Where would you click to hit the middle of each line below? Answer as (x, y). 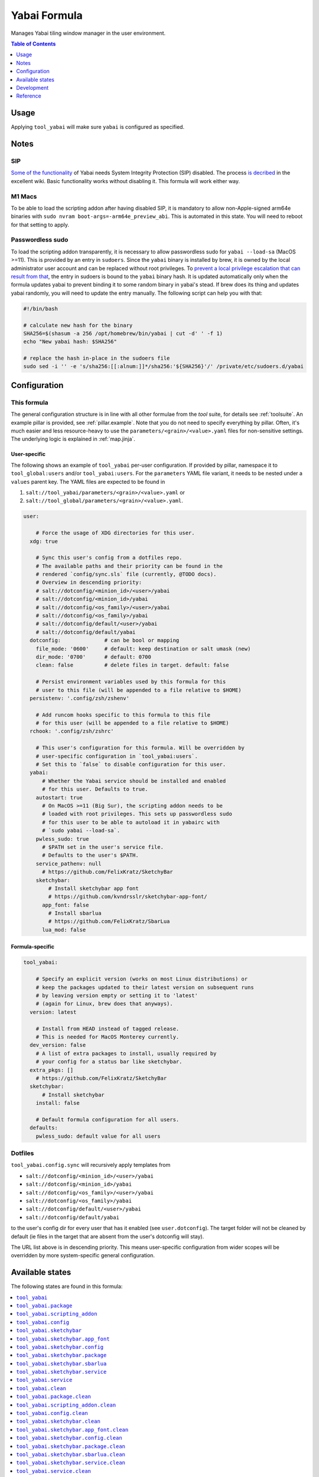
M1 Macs (24, 196)
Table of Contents (33, 44)
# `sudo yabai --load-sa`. (81, 831)
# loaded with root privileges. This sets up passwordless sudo (137, 814)
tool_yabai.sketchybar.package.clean (71, 1446)
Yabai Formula (47, 15)
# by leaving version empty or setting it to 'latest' (117, 995)
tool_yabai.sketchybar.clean (58, 1421)
